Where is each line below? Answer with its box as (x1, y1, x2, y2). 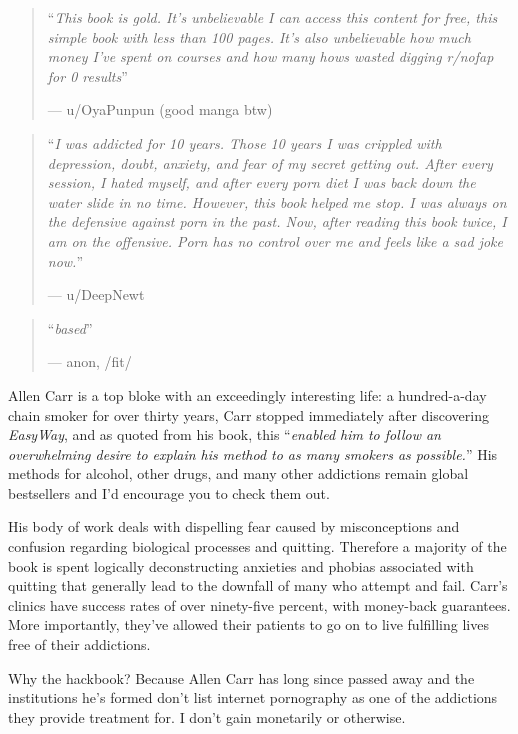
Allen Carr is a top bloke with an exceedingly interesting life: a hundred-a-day (8, 384, 487, 405)
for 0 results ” (47, 65, 128, 86)
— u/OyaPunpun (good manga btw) (47, 99, 273, 120)
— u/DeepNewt (47, 284, 145, 305)
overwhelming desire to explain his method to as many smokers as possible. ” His (8, 443, 498, 464)
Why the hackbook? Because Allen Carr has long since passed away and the (8, 667, 475, 688)
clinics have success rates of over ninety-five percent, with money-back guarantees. (8, 594, 511, 615)
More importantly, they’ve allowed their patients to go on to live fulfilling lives (8, 614, 489, 635)
